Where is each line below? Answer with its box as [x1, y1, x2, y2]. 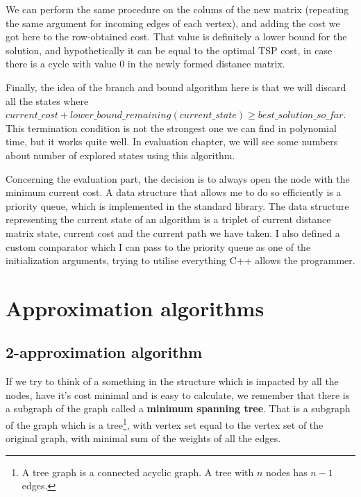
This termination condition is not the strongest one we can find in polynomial [6, 120, 337, 135]
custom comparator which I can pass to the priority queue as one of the [6, 239, 311, 254]
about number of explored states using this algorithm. [6, 147, 235, 162]
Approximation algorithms [6, 293, 265, 322]
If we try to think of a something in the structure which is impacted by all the [6, 374, 339, 389]
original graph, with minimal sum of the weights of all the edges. [6, 431, 281, 446]
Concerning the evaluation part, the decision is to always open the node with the [6, 171, 350, 186]
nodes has [266, 464, 308, 479]
